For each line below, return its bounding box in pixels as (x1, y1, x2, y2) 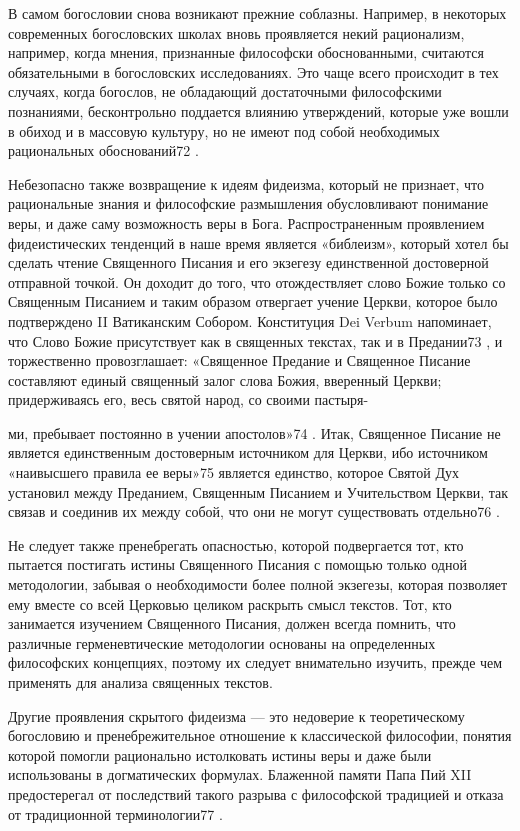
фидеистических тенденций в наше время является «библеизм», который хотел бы (8, 232, 509, 253)
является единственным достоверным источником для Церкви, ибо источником (8, 442, 488, 463)
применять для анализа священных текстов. (8, 672, 273, 692)
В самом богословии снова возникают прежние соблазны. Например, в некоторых (8, 3, 507, 23)
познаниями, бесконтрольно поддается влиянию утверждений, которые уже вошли (8, 100, 509, 121)
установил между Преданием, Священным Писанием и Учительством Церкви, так (8, 481, 509, 502)
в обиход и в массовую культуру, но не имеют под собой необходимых (8, 120, 440, 141)
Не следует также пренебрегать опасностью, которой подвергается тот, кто (8, 534, 464, 555)
